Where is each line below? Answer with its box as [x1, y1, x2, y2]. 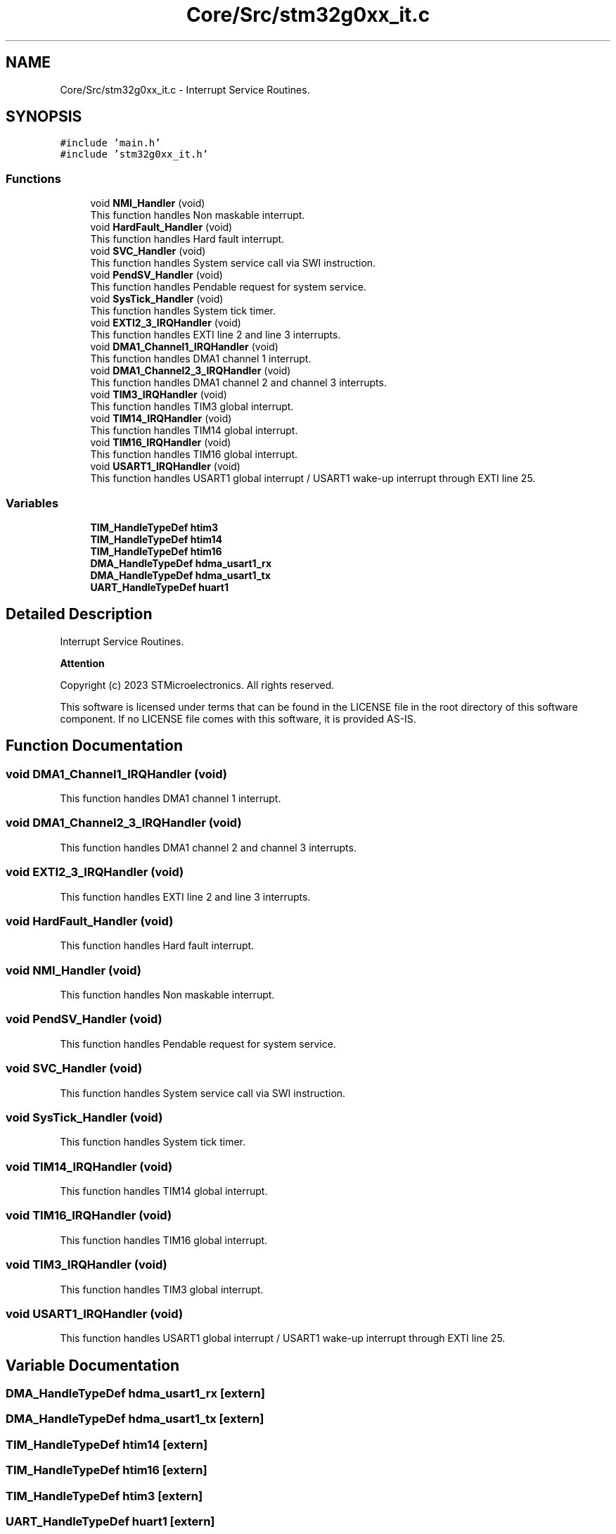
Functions [6, 171, 61, 186]
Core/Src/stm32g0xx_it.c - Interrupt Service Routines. [60, 83, 310, 96]
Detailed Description [6, 605, 153, 623]
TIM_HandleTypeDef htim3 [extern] [6, 1488, 203, 1503]
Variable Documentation [6, 1356, 180, 1374]
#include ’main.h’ [60, 137, 161, 149]
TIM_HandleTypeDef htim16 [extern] [6, 1463, 207, 1478]
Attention [60, 657, 105, 669]
